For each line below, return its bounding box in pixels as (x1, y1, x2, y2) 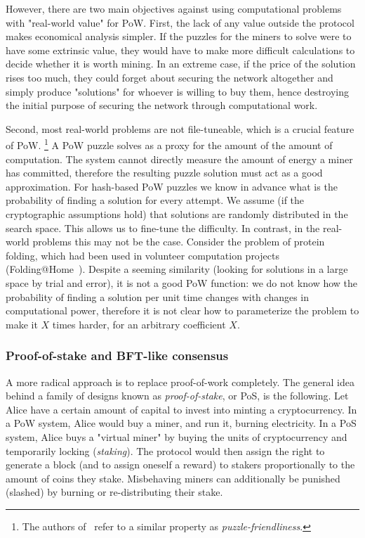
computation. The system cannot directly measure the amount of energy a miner (6, 151, 353, 166)
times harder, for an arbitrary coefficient (52, 316, 226, 331)
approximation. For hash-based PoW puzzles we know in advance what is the (6, 179, 338, 193)
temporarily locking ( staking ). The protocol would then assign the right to (6, 443, 325, 458)
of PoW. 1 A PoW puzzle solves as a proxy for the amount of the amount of (6, 136, 333, 152)
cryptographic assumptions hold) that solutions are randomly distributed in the (6, 206, 348, 221)
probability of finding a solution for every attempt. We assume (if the (6, 193, 305, 207)
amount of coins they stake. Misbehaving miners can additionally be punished (6, 470, 340, 485)
